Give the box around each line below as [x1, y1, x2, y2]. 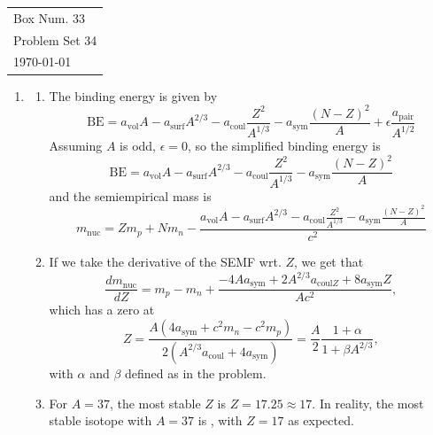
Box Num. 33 [13, 8, 86, 27]
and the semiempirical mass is [49, 186, 212, 205]
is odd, [120, 136, 157, 155]
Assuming [49, 136, 103, 155]
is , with [197, 411, 243, 430]
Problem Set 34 [13, 30, 97, 49]
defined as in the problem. [124, 363, 267, 382]
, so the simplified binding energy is [188, 136, 381, 155]
